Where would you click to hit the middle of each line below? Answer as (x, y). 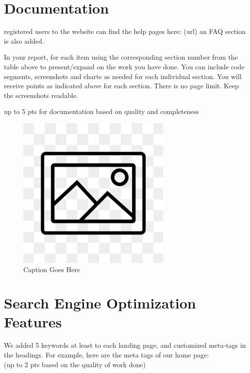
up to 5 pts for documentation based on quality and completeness (101, 111)
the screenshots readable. (41, 95)
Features (33, 322)
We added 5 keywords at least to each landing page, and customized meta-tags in (125, 345)
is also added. (24, 41)
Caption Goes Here (52, 269)
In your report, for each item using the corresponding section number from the (121, 57)
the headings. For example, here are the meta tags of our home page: (107, 354)
